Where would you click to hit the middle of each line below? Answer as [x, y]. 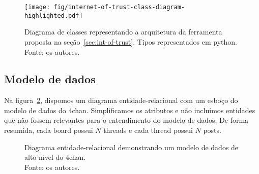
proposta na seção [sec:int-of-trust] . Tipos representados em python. [131, 41]
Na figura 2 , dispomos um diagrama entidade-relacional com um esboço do [121, 100]
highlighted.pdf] [54, 15]
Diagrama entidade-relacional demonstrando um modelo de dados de [132, 147]
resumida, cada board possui [49, 130]
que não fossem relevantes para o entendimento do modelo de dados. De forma [126, 120]
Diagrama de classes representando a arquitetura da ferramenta [123, 32]
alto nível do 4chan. [55, 157]
